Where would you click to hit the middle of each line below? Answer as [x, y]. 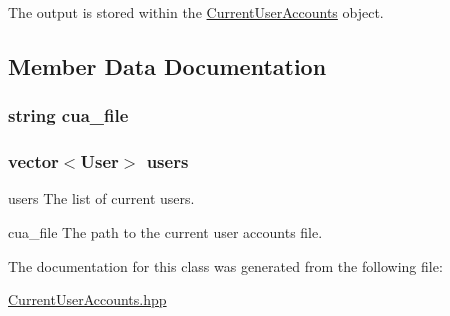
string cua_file [68, 115]
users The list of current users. [101, 198]
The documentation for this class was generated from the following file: [225, 265]
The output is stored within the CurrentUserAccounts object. [196, 12]
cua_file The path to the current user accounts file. [165, 232]
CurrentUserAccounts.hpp [87, 299]
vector [33, 161]
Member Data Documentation [167, 65]
